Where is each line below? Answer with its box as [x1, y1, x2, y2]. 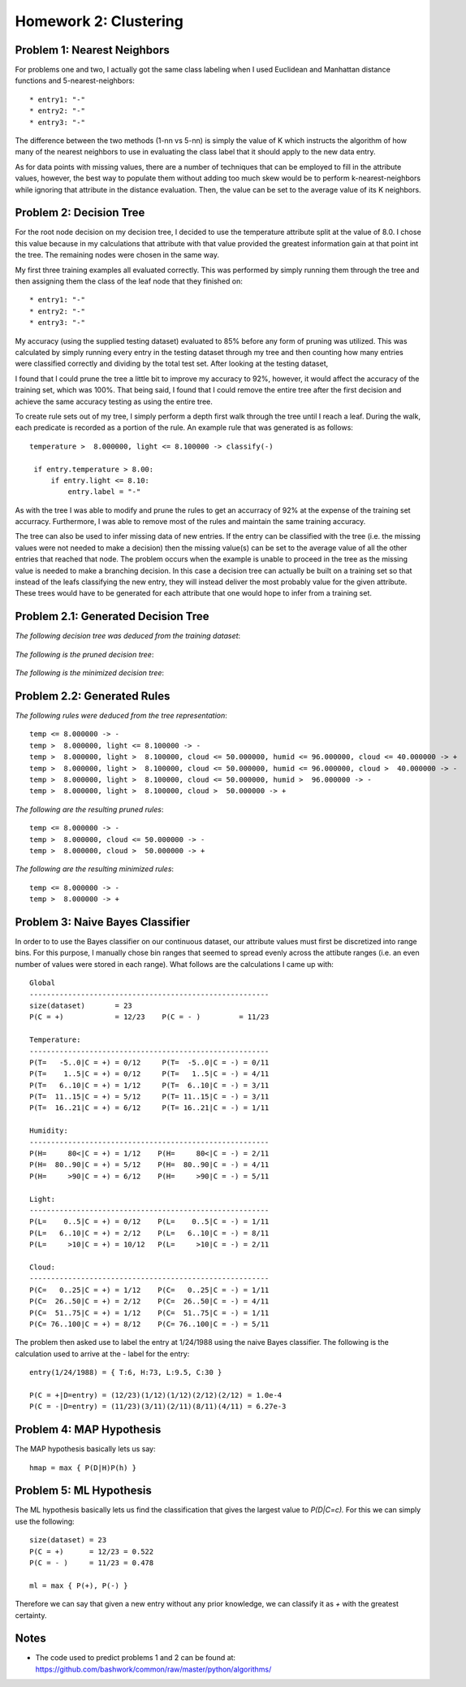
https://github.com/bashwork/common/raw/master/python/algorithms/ [35, 1664, 272, 1674]
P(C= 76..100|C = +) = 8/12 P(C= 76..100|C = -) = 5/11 [29, 1319, 270, 1329]
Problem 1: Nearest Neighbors [15, 43, 170, 57]
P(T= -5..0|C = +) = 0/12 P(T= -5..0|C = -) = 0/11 [29, 1057, 270, 1067]
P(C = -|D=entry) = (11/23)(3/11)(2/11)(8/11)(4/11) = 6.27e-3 [29, 1402, 287, 1412]
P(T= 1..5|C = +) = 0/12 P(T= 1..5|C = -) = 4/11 [29, 1069, 270, 1078]
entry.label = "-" [67, 488, 141, 497]
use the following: [15, 1516, 75, 1526]
